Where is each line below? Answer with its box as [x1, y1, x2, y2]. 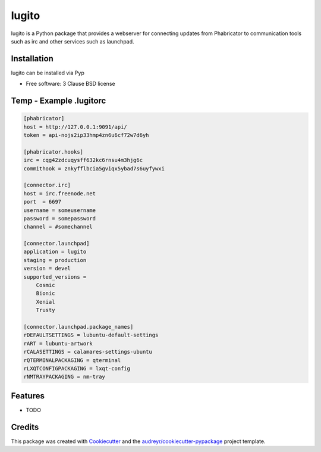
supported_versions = [23, 273, 87, 280]
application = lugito [23, 248, 87, 255]
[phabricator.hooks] [23, 148, 83, 155]
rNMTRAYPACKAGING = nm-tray [23, 373, 105, 381]
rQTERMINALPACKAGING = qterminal [23, 357, 121, 363]
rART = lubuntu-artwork [23, 340, 93, 347]
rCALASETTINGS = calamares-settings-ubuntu [23, 348, 153, 356]
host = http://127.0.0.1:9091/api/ [23, 123, 127, 130]
